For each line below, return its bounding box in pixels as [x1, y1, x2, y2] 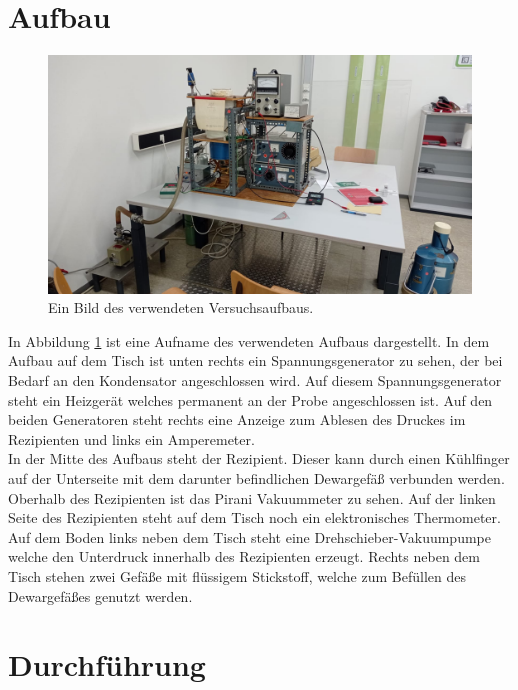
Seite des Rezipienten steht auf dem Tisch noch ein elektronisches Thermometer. [8, 507, 501, 528]
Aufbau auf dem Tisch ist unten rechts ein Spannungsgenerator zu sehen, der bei [8, 350, 503, 371]
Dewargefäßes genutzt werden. [8, 585, 193, 606]
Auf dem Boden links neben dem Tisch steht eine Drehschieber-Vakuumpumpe [8, 526, 491, 547]
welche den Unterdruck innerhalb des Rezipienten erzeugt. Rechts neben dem [8, 546, 480, 567]
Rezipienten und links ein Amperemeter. [8, 428, 255, 449]
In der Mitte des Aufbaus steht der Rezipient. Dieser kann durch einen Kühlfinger [8, 448, 510, 469]
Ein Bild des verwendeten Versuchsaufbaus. [48, 297, 314, 318]
